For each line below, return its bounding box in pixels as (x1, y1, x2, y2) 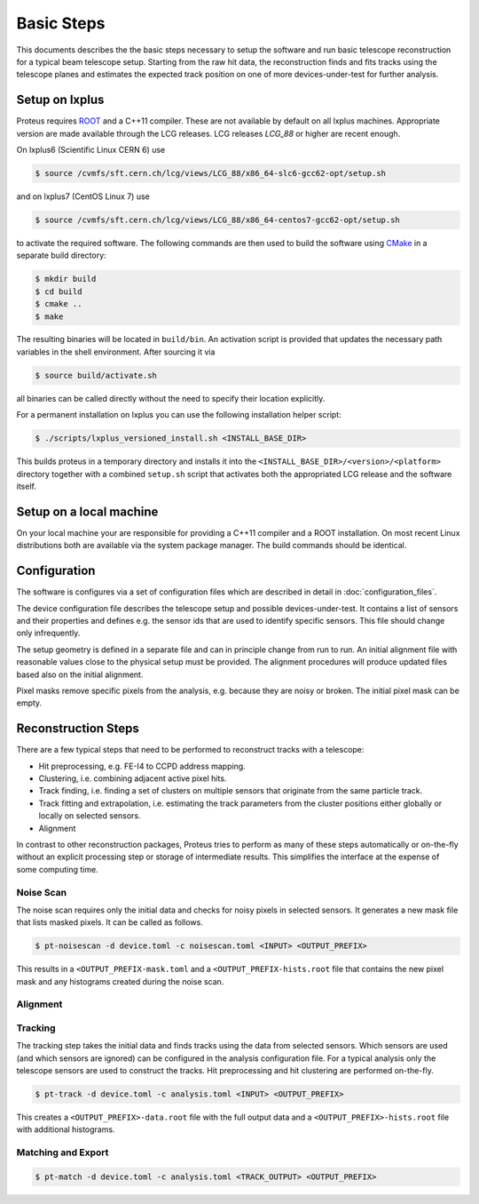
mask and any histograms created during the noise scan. (16, 976, 224, 986)
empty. (16, 698, 43, 708)
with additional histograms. (16, 1124, 115, 1135)
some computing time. (16, 864, 98, 874)
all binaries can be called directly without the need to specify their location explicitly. (16, 393, 326, 403)
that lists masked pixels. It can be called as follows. (16, 917, 203, 928)
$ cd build (35, 286, 82, 297)
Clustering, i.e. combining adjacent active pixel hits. (38, 773, 227, 784)
